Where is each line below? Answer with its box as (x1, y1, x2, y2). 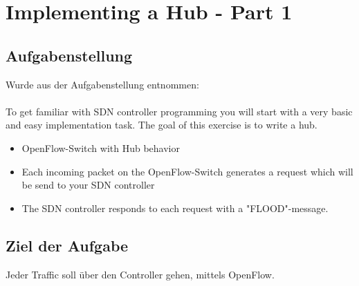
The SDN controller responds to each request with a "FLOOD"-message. (21, 200, 329, 215)
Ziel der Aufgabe (6, 234, 129, 256)
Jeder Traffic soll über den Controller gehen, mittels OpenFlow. (6, 267, 275, 281)
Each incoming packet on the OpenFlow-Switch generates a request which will (21, 164, 353, 178)
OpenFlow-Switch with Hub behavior (21, 140, 180, 155)
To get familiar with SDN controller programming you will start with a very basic (6, 104, 353, 118)
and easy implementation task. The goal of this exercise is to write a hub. (6, 117, 317, 132)
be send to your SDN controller (21, 178, 155, 192)
